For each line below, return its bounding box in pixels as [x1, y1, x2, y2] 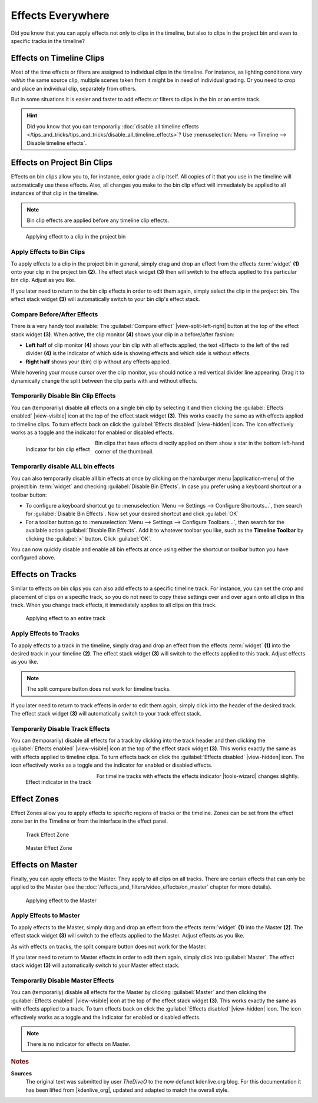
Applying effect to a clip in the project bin [25, 233, 126, 240]
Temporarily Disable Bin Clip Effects [11, 392, 116, 400]
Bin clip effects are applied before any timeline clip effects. [26, 217, 170, 224]
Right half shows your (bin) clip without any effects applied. [25, 358, 171, 365]
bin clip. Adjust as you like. [11, 277, 76, 284]
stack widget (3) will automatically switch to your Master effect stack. [11, 962, 180, 969]
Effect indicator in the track [25, 779, 92, 786]
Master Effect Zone [25, 844, 72, 851]
